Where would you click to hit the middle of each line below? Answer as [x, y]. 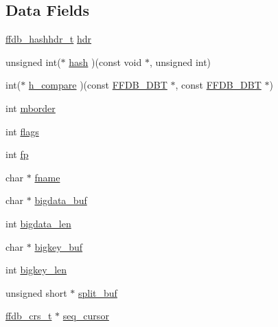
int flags [22, 131]
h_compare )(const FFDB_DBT [98, 85]
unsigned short [36, 292]
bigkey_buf [59, 246]
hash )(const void [105, 61]
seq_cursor [86, 316]
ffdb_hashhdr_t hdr [49, 39]
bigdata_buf [61, 200]
